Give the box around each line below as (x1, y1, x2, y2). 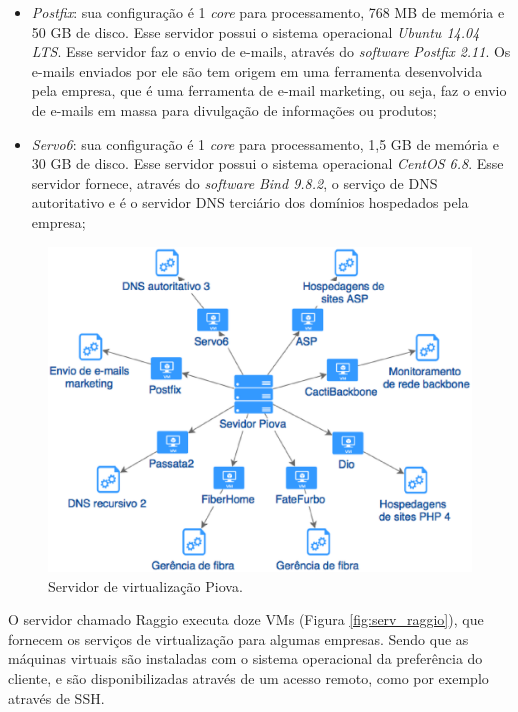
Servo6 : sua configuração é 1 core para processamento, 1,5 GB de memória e (31, 133, 499, 154)
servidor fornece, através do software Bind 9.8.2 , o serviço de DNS (31, 172, 438, 193)
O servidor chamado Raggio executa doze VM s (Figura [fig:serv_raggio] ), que (8, 609, 484, 630)
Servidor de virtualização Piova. (48, 575, 243, 596)
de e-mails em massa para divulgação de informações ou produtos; (31, 99, 437, 120)
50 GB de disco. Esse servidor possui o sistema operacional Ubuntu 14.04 (31, 21, 480, 42)
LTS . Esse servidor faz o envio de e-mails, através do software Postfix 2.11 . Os (31, 41, 511, 62)
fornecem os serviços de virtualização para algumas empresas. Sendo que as (8, 628, 469, 649)
